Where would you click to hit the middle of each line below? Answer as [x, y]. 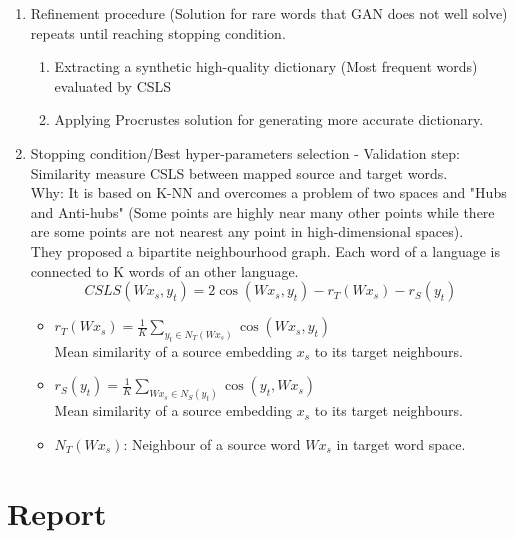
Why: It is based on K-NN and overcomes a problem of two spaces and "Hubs [268, 192]
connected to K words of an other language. [164, 270]
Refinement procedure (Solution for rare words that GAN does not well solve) [269, 13]
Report [57, 512]
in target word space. [401, 443]
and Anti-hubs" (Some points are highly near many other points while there [262, 211]
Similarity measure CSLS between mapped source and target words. [239, 172]
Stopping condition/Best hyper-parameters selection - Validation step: [245, 152]
